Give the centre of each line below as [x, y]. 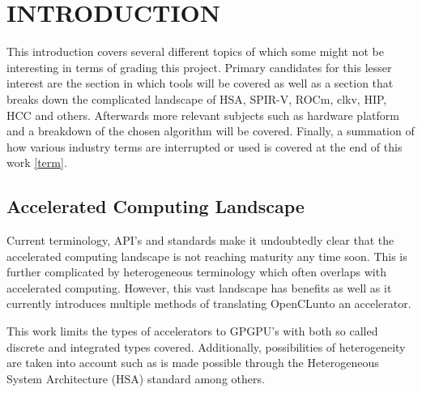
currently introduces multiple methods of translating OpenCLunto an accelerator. [209, 303]
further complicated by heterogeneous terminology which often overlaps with [196, 272]
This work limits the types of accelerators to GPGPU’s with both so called [192, 331]
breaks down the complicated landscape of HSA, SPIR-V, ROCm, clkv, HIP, [197, 98]
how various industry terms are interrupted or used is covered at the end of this [205, 146]
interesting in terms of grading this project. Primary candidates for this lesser [199, 67]
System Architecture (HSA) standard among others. [136, 378]
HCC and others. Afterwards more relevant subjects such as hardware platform [203, 115]
